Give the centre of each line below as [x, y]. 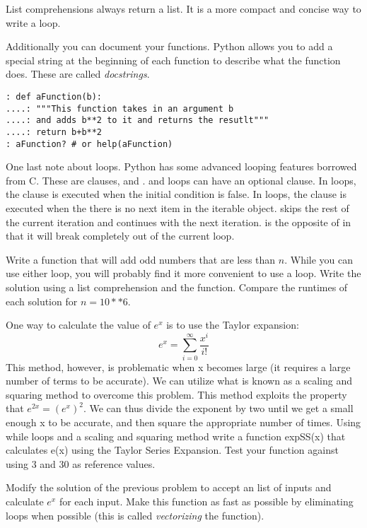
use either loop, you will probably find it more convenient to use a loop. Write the [183, 273]
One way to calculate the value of [78, 325]
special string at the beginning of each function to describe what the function [173, 60]
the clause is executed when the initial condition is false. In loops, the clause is [176, 194]
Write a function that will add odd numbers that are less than [141, 259]
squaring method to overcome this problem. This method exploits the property [176, 394]
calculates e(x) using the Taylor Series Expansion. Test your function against [172, 450]
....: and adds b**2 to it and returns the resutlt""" [138, 121]
